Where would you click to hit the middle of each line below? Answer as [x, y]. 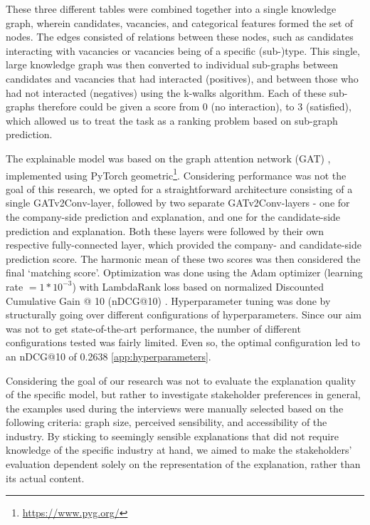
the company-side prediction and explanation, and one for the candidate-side [173, 216]
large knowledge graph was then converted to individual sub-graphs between [172, 64]
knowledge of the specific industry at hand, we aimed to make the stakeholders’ [179, 450]
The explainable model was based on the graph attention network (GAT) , [168, 158]
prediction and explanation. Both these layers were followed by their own [165, 230]
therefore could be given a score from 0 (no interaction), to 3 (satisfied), [195, 106]
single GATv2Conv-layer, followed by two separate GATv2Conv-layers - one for [178, 203]
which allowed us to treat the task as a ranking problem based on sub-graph [172, 120]
